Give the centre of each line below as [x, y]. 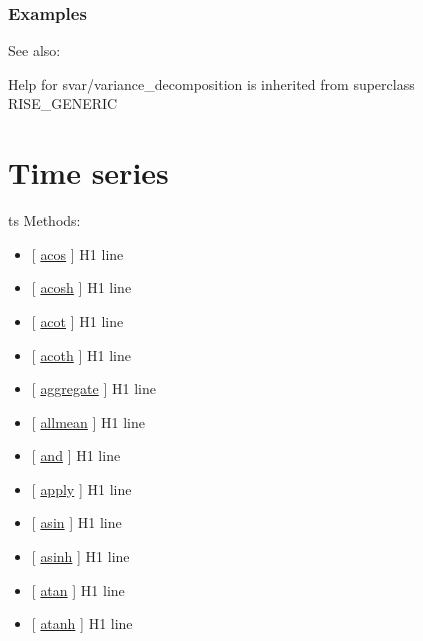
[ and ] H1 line [76, 455]
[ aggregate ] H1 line [93, 388]
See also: [34, 50]
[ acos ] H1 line [77, 253]
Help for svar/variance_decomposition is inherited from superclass [211, 83]
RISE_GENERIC [63, 103]
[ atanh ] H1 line [82, 623]
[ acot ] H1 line [77, 320]
